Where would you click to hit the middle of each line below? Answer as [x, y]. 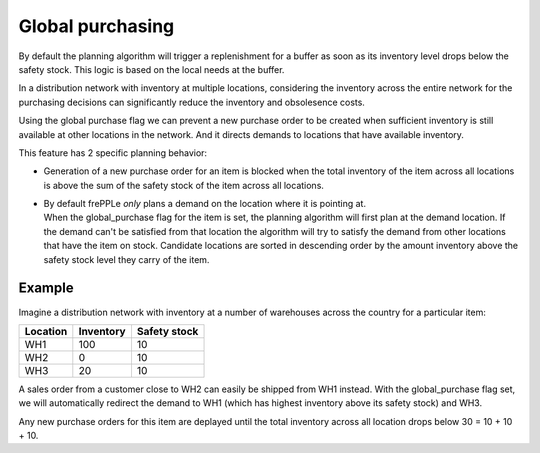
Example [46, 288]
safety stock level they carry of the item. [126, 259]
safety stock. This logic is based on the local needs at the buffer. [151, 69]
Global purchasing [96, 26]
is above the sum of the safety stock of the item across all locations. [184, 185]
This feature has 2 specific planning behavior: [113, 152]
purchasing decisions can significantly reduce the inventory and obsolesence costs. [191, 102]
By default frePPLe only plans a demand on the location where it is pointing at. [205, 204]
